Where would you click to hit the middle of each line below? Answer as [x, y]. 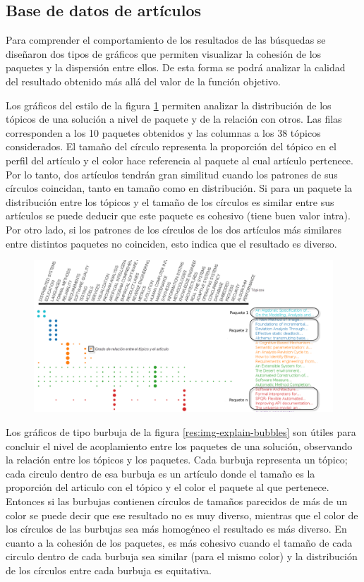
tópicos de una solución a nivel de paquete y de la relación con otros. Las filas [174, 119]
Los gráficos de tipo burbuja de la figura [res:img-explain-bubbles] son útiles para [181, 432]
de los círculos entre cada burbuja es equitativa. [109, 570]
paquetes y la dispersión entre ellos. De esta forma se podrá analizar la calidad [176, 67]
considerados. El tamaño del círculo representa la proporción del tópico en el [171, 146]
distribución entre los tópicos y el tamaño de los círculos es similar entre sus [170, 201]
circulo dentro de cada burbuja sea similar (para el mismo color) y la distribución [182, 556]
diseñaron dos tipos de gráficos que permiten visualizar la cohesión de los [164, 53]
